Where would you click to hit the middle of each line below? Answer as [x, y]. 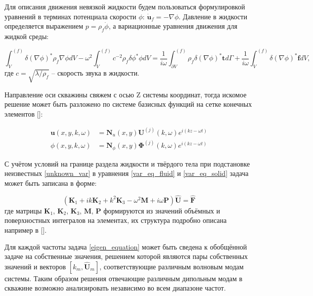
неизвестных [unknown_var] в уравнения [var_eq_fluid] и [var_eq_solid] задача [127, 173]
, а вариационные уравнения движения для [173, 26]
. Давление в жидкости [213, 16]
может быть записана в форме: [51, 183]
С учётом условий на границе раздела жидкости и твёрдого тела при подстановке [127, 163]
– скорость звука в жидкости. [95, 72]
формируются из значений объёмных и [162, 210]
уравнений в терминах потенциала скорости [70, 16]
